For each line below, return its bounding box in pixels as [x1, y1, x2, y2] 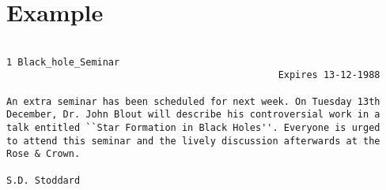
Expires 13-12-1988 [278, 69, 380, 81]
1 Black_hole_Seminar [6, 56, 120, 68]
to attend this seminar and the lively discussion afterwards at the [6, 135, 380, 147]
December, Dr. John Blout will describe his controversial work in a [6, 109, 380, 121]
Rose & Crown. [6, 148, 81, 160]
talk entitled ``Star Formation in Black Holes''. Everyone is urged [6, 122, 380, 134]
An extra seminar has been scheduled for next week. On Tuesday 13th [6, 95, 380, 107]
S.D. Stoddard [6, 174, 81, 186]
